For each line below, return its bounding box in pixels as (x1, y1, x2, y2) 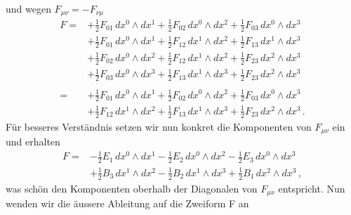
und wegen (6, 1, 51, 15)
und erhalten (6, 134, 60, 149)
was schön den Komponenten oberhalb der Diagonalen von (6, 181, 258, 195)
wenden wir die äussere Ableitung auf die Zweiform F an (6, 195, 249, 210)
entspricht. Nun (278, 181, 345, 195)
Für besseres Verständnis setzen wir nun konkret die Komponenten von (6, 119, 312, 133)
